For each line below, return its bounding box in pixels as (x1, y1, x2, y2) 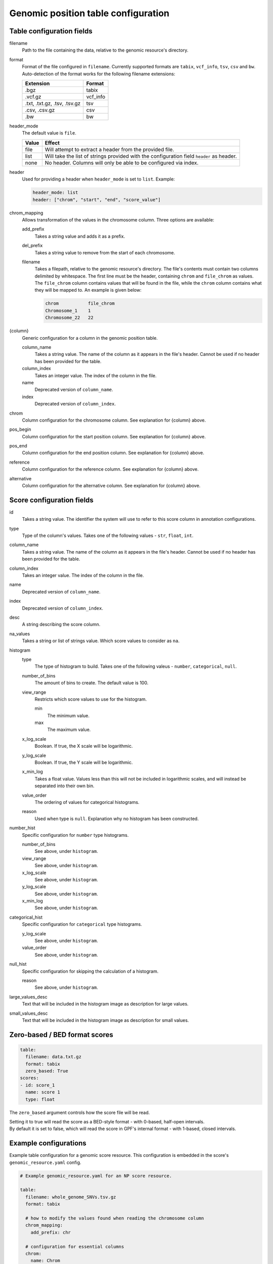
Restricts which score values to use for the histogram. (34, 696, 147, 702)
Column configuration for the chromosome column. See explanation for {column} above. (22, 417, 206, 423)
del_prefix (22, 243, 43, 249)
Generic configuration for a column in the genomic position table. (22, 335, 158, 341)
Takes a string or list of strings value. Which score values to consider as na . (22, 638, 179, 644)
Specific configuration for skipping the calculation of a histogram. (22, 968, 159, 974)
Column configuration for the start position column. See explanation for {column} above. (22, 433, 206, 439)
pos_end (9, 443, 27, 449)
